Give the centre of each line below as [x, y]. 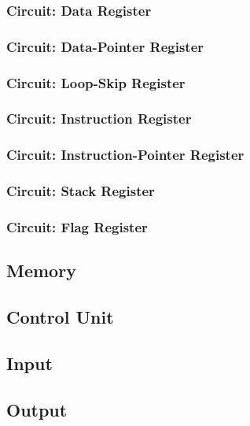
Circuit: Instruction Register [99, 119]
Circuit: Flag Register [77, 226]
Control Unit [60, 317]
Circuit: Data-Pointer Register [105, 46]
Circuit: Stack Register [81, 191]
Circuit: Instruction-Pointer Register [125, 155]
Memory [41, 270]
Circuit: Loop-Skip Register [96, 82]
